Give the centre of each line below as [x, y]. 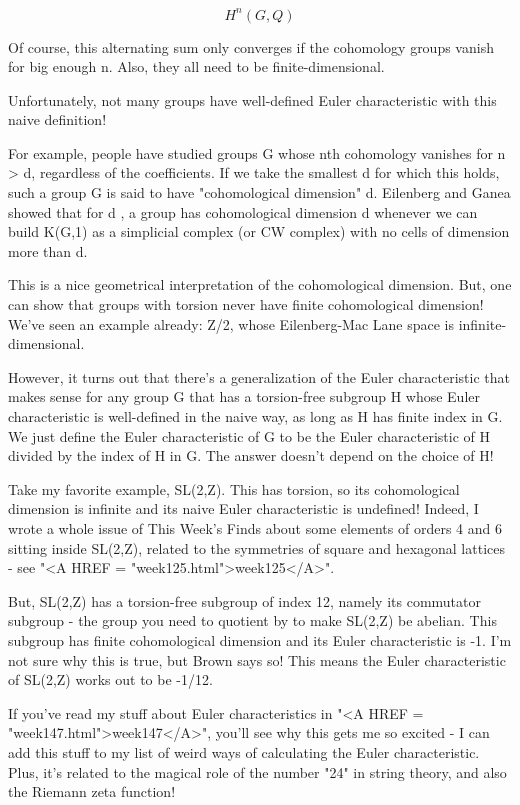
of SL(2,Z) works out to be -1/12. [110, 679]
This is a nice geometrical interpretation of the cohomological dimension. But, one [260, 284]
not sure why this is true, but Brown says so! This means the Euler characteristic [257, 659]
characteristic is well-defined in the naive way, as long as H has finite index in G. [255, 416]
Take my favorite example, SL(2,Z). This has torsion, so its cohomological [234, 488]
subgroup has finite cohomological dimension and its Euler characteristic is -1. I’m [260, 639]
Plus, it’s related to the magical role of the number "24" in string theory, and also [257, 771]
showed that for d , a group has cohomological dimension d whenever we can [243, 211]
